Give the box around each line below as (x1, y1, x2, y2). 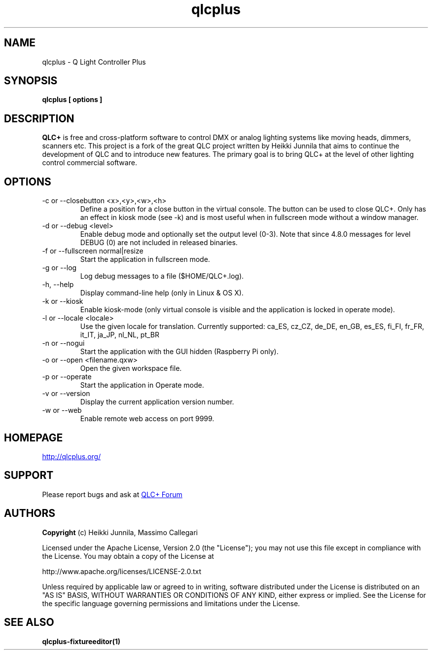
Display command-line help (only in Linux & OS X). (80, 289, 244, 297)
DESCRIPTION (4, 112, 74, 125)
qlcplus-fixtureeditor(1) (42, 637, 121, 646)
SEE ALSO (4, 616, 54, 629)
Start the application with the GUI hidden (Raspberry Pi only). (80, 347, 279, 356)
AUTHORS (4, 507, 56, 520)
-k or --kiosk (42, 297, 83, 306)
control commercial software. (42, 158, 137, 167)
